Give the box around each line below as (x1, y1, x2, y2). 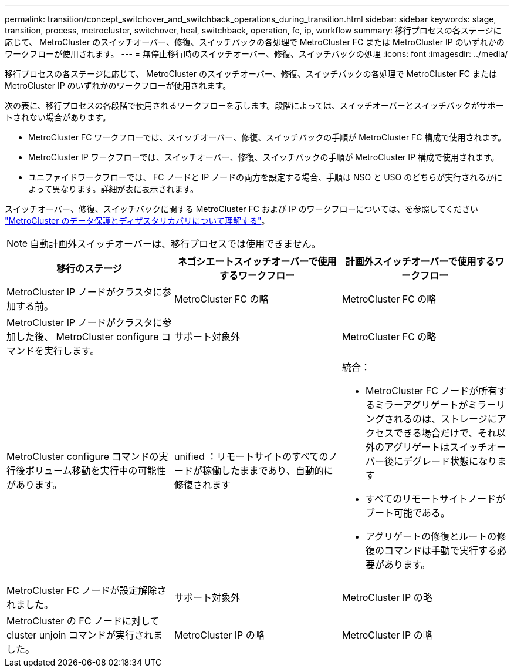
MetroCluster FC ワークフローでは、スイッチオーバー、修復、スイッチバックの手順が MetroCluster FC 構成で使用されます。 (28, 132, 506, 142)
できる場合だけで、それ (393, 427, 497, 439)
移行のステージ (56, 263, 122, 274)
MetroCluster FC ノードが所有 (365, 385, 498, 397)
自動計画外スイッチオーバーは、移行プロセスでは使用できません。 (30, 238, 321, 250)
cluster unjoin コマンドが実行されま (6, 629, 163, 641)
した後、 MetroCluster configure (16, 331, 159, 342)
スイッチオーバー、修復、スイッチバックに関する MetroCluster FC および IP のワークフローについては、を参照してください (5, 204, 479, 214)
